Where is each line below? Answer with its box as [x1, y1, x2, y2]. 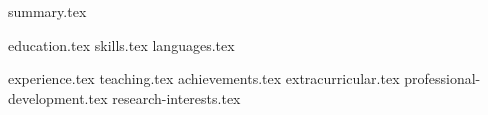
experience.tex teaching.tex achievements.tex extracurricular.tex [8, 68, 400, 89]
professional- [404, 68, 481, 89]
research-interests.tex [112, 87, 241, 108]
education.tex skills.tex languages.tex [8, 34, 235, 55]
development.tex [8, 87, 108, 108]
